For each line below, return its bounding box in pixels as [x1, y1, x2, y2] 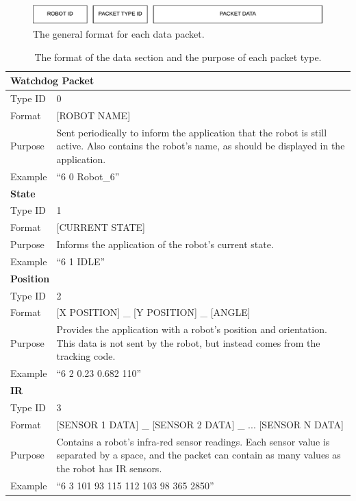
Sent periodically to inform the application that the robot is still [56, 125, 327, 139]
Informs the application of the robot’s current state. [56, 237, 274, 252]
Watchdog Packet [10, 73, 94, 88]
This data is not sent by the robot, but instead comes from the [56, 335, 320, 350]
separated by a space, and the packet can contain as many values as [56, 448, 341, 462]
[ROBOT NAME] [56, 108, 131, 122]
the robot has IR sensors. [56, 461, 162, 475]
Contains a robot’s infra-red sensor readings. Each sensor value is [56, 434, 330, 448]
